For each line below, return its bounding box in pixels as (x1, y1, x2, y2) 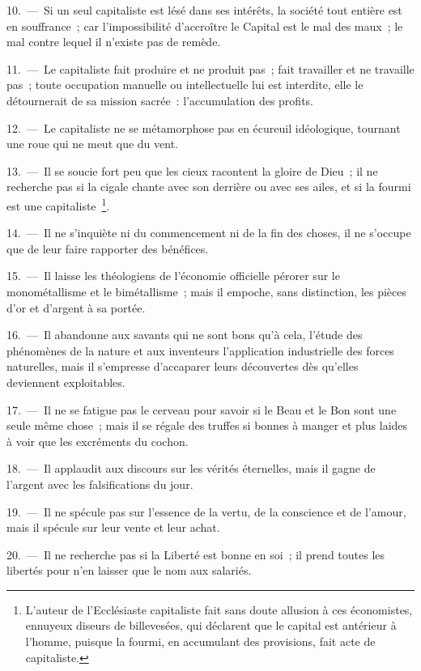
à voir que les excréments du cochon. (6, 432, 189, 449)
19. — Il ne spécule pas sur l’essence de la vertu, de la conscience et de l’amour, (6, 503, 406, 520)
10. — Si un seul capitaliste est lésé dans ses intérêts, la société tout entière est (6, 2, 402, 18)
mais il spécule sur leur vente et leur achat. (6, 519, 220, 536)
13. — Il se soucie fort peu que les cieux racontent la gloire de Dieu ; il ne (6, 162, 378, 179)
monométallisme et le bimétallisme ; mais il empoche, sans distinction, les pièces (6, 282, 407, 299)
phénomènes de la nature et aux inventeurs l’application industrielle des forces (6, 342, 394, 359)
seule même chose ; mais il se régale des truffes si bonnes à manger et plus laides (6, 417, 408, 434)
